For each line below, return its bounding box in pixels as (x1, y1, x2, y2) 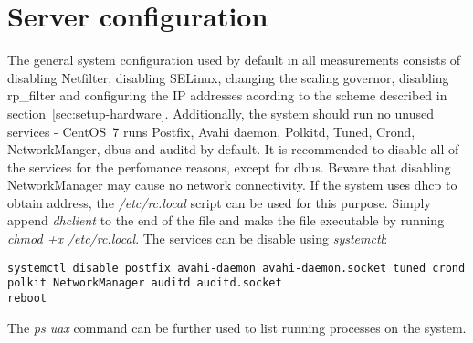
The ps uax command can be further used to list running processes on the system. (7, 317, 467, 337)
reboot (7, 291, 47, 305)
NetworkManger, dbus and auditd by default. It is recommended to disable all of (7, 140, 459, 159)
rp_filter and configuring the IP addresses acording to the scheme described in (7, 86, 447, 105)
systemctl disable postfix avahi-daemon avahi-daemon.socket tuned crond (7, 261, 466, 275)
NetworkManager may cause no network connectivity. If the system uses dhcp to (7, 175, 457, 194)
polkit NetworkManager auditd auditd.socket (7, 276, 282, 290)
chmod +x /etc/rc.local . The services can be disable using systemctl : (7, 229, 388, 248)
